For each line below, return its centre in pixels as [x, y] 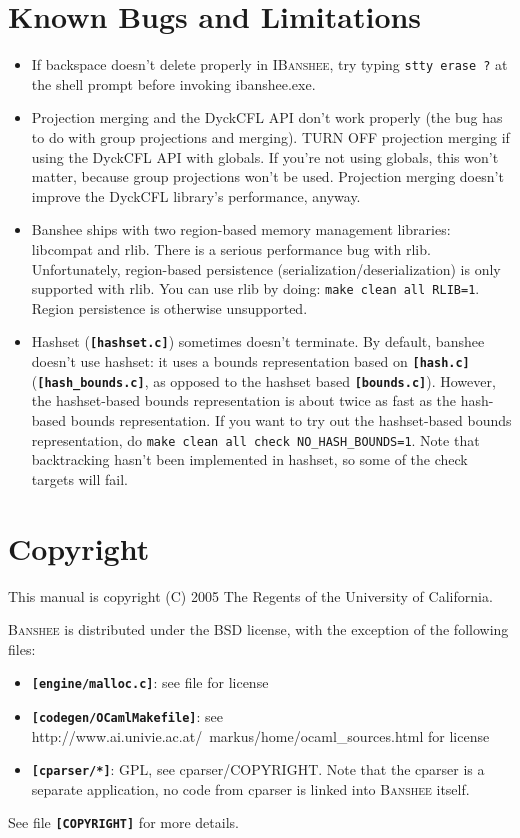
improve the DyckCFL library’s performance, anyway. [196, 195]
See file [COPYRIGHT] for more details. [123, 822]
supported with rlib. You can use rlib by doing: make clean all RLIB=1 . [255, 288]
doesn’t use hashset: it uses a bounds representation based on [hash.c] [250, 361]
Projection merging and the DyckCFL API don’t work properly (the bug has [267, 117]
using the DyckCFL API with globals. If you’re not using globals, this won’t [265, 156]
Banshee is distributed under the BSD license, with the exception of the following [258, 629]
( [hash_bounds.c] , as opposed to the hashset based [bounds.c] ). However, [263, 380]
